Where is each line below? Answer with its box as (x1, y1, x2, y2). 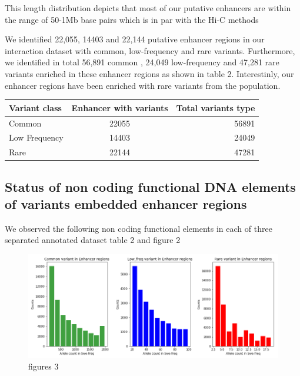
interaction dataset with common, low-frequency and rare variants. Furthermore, (5, 44, 295, 56)
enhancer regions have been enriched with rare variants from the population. (5, 79, 281, 91)
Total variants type (176, 101, 255, 114)
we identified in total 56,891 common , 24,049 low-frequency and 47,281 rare (5, 56, 279, 68)
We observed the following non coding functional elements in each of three (5, 222, 272, 234)
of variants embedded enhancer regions (5, 195, 247, 213)
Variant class (9, 101, 62, 114)
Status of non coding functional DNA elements (5, 177, 296, 195)
